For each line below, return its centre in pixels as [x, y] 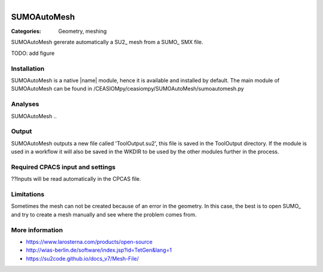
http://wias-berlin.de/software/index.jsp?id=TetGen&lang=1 [99, 250]
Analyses [25, 104]
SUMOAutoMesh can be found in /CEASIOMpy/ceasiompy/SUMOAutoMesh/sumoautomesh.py [128, 89]
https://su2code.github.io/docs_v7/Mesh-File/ [83, 258]
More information [37, 230]
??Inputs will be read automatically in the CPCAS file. [76, 179]
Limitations [28, 194]
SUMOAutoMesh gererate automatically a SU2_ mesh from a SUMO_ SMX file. [107, 42]
